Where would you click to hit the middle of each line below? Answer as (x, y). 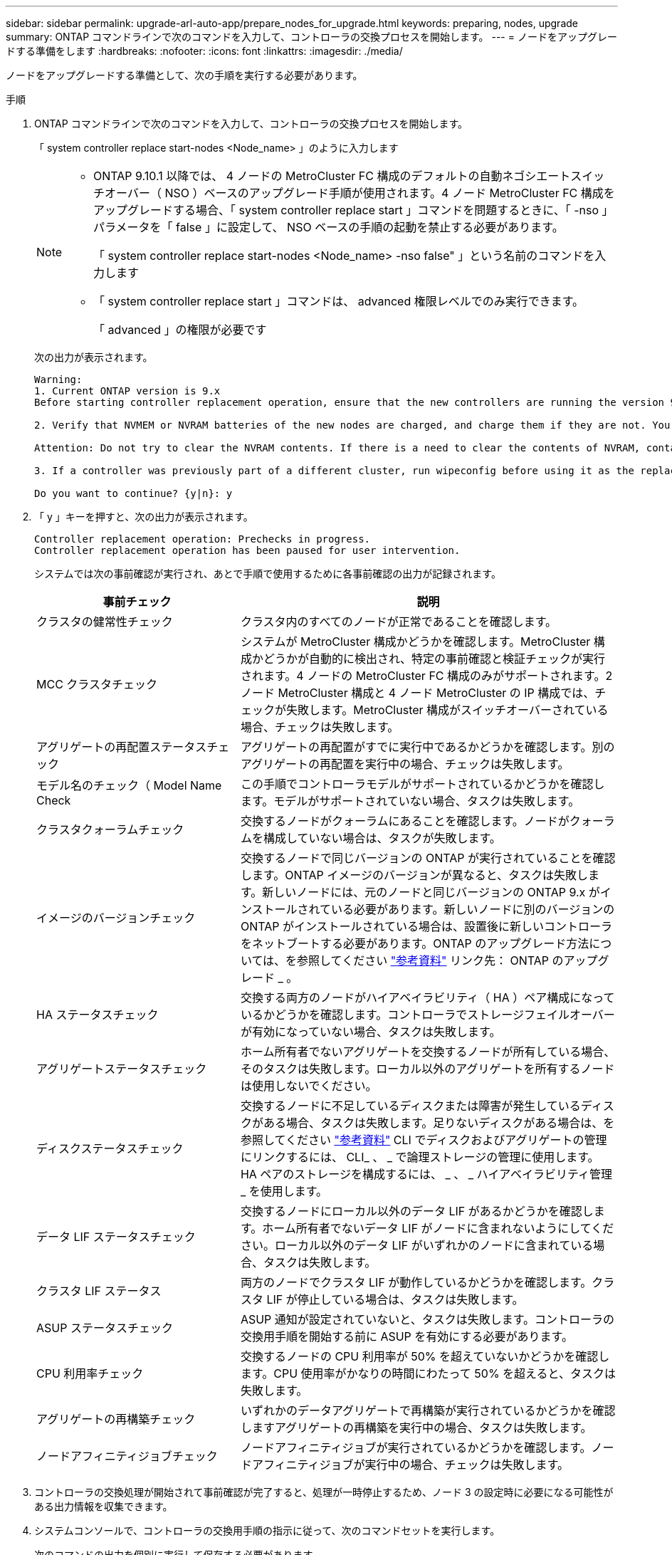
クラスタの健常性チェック (105, 622)
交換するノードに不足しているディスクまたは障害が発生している (410, 1106)
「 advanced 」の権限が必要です (180, 330)
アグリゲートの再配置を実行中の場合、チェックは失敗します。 (405, 764)
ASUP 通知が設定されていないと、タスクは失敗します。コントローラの (427, 1319)
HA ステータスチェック (98, 1015)
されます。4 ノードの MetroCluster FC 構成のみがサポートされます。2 (426, 676)
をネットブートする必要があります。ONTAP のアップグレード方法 (415, 943)
